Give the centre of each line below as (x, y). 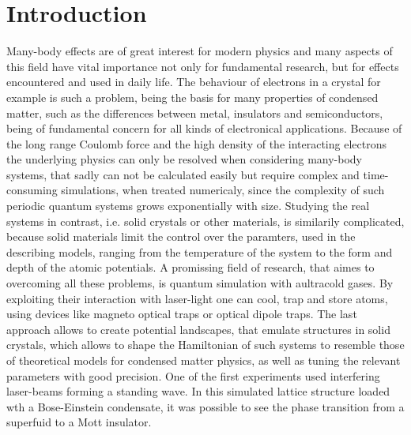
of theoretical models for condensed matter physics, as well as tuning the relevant (204, 360)
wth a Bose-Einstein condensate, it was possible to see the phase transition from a (205, 406)
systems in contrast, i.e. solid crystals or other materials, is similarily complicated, (205, 221)
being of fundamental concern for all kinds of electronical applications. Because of (204, 128)
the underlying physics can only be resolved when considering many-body (185, 159)
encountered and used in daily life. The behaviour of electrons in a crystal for (194, 82)
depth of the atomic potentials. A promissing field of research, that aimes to (190, 267)
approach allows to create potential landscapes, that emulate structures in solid (198, 329)
